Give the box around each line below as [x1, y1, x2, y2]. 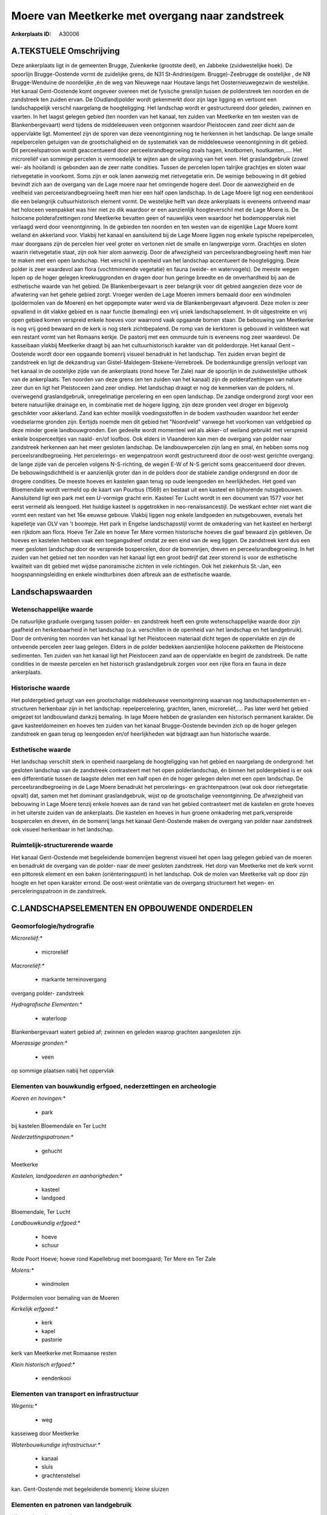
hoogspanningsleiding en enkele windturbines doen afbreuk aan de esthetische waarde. [11, 570, 232, 578]
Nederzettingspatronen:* [11, 1133, 74, 1140]
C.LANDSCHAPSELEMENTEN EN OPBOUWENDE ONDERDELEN [11, 903, 253, 913]
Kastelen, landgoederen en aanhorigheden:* [11, 1172, 123, 1179]
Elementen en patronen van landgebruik [11, 1500, 132, 1509]
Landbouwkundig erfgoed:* [11, 1219, 81, 1227]
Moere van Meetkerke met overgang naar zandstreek [11, 9, 285, 22]
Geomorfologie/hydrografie [11, 922, 94, 930]
